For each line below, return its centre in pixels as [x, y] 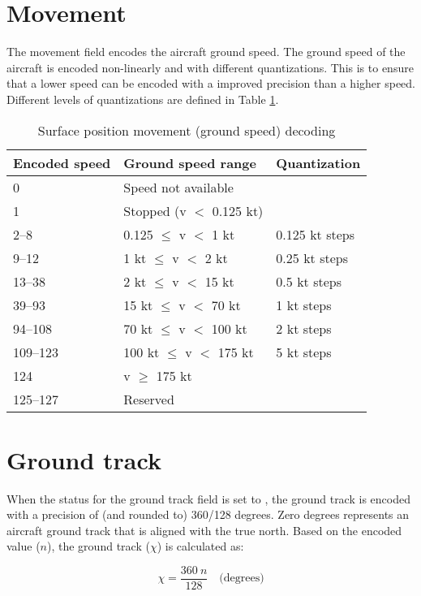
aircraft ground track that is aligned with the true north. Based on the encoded [204, 530]
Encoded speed [62, 162]
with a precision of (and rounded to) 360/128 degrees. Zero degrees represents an [208, 514]
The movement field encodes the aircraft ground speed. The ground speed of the [206, 52]
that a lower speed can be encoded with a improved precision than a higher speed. [211, 83]
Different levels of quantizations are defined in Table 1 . [143, 99]
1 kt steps [304, 304]
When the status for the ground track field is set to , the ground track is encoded [208, 498]
